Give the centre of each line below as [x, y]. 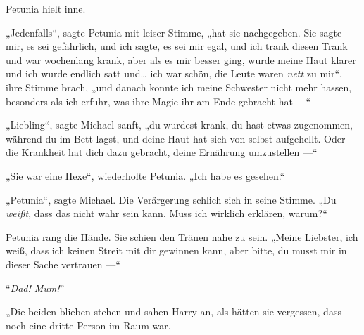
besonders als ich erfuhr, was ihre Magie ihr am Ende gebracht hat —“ [158, 101]
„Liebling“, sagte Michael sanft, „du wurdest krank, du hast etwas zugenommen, [179, 125]
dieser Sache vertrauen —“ [63, 264]
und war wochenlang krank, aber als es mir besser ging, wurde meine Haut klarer [181, 59]
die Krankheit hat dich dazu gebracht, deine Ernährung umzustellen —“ [162, 152]
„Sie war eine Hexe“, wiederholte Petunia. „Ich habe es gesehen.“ [145, 175]
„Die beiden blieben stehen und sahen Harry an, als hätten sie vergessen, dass [174, 311]
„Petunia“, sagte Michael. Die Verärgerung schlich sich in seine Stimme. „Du [171, 199]
